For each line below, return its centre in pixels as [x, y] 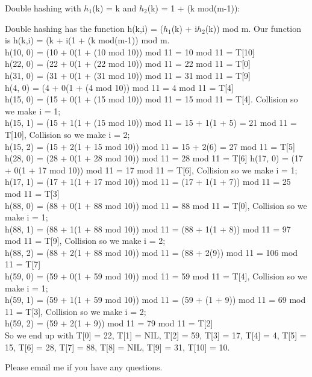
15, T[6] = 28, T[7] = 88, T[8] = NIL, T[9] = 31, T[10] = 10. [117, 347]
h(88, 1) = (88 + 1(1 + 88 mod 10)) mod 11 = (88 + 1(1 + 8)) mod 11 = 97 [148, 229]
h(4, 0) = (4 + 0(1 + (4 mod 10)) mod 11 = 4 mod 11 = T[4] [119, 87]
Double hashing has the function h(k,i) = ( [84, 28]
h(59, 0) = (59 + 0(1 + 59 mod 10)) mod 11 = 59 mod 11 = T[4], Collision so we [156, 276]
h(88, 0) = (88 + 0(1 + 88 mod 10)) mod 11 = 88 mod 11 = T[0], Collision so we [156, 205]
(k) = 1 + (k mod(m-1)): [194, 8]
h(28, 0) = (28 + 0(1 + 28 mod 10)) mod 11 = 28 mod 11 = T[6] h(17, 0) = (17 [154, 158]
